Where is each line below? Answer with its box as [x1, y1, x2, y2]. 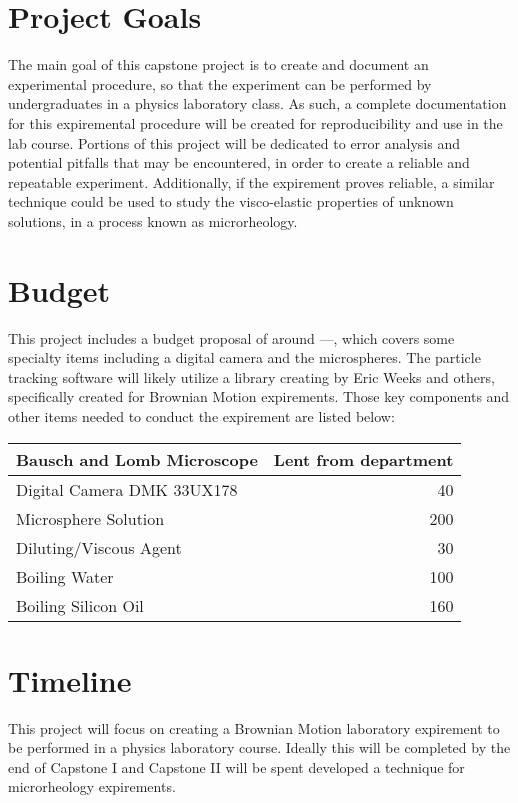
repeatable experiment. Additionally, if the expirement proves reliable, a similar [8, 171, 495, 192]
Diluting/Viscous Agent [16, 535, 182, 559]
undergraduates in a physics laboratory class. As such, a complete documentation [8, 93, 507, 114]
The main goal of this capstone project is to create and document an [8, 54, 429, 75]
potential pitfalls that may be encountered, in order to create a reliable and [8, 152, 470, 173]
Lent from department [273, 447, 454, 471]
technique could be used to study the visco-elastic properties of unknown [8, 191, 454, 212]
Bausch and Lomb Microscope [16, 447, 258, 471]
